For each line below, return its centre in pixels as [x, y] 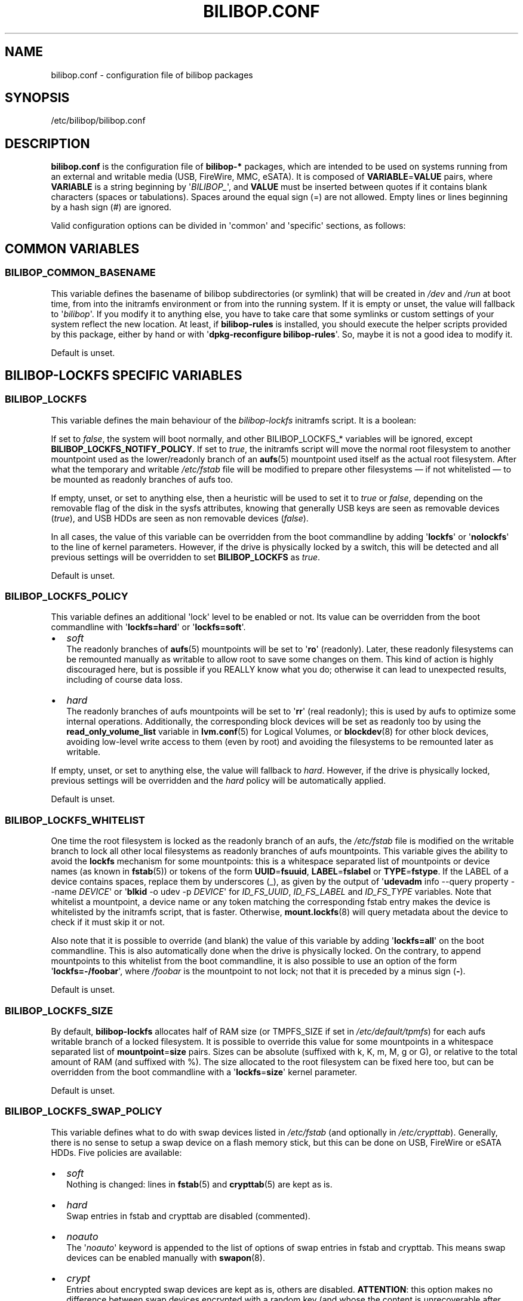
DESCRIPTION [47, 143]
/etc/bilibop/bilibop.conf [98, 121]
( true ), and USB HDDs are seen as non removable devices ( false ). [180, 518]
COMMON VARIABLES [72, 248]
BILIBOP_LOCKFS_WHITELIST [75, 820]
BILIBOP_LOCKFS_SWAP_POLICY [84, 1111]
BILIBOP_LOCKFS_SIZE [59, 1010]
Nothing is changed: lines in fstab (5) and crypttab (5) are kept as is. [199, 1184]
